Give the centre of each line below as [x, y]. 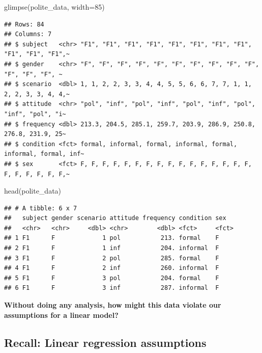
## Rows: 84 [24, 24]
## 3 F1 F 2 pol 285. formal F [112, 258]
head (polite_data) [33, 191]
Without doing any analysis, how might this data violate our [113, 305]
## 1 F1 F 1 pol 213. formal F [112, 238]
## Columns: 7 [28, 34]
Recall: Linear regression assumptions [105, 342]
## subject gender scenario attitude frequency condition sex [115, 218]
